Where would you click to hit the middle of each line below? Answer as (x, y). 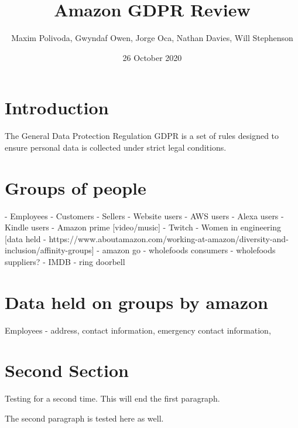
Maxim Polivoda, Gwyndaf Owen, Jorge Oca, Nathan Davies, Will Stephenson (152, 38)
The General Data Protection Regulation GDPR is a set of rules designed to (142, 136)
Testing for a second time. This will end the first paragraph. (112, 398)
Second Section (67, 370)
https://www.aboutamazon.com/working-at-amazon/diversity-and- (169, 238)
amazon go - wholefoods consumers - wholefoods (189, 250)
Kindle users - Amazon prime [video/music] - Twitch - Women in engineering (143, 227)
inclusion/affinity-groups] (49, 250)
